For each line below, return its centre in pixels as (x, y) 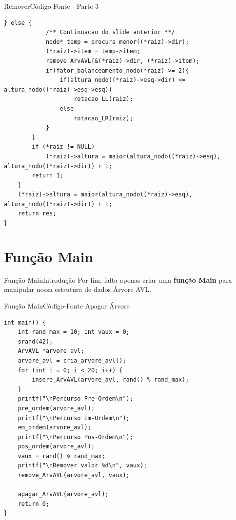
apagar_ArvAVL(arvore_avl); (63, 494)
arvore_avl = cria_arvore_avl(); (72, 360)
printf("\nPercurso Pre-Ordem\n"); (75, 399)
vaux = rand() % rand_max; (61, 456)
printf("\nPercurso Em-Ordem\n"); (74, 418)
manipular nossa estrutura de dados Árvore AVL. (78, 289)
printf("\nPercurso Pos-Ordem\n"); (75, 437)
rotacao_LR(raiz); (103, 118)
